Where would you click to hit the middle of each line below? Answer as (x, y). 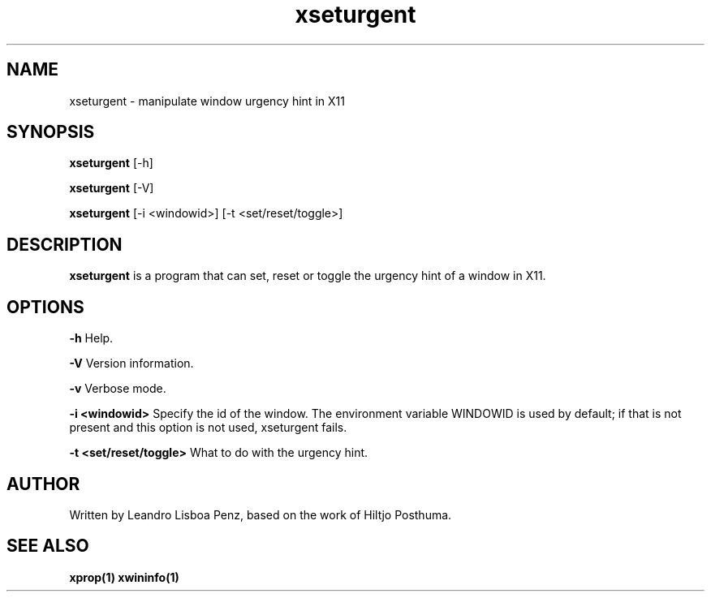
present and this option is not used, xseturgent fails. (208, 428)
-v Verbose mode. (118, 389)
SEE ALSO (48, 546)
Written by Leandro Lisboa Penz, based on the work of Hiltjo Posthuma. (261, 514)
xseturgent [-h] (111, 163)
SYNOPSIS (51, 132)
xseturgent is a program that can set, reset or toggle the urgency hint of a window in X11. (308, 276)
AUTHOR (43, 484)
